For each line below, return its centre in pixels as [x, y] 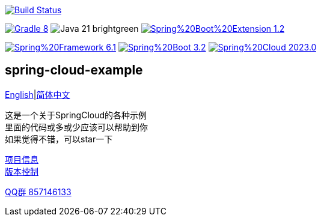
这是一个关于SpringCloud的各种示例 [76, 115]
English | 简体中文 [38, 94]
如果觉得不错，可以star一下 [59, 139]
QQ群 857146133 [38, 192]
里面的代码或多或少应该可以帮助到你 [76, 127]
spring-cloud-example [74, 70]
